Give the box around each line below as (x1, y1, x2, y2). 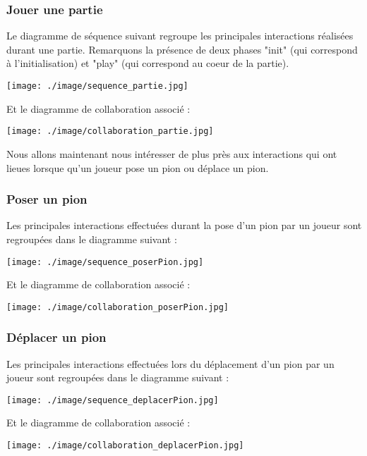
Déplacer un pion (6, 328, 107, 346)
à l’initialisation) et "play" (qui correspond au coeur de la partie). (6, 56, 289, 70)
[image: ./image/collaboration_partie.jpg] (6, 126, 214, 137)
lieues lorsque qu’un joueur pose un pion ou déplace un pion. (6, 160, 269, 175)
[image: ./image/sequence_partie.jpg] (6, 81, 188, 91)
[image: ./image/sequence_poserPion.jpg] (6, 257, 204, 267)
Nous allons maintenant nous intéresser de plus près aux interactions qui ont (6, 146, 337, 161)
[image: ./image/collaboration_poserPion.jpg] (6, 302, 229, 312)
